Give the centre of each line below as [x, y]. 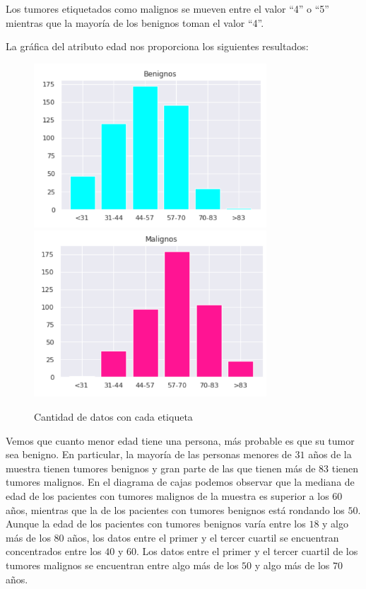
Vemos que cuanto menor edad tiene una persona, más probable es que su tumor [180, 440]
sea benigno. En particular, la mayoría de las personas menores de [149, 454]
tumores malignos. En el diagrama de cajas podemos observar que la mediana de [180, 482]
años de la [330, 454]
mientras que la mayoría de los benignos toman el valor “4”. [135, 22]
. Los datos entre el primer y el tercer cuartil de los [247, 551]
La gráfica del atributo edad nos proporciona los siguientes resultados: [157, 46]
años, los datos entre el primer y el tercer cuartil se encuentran [203, 537]
